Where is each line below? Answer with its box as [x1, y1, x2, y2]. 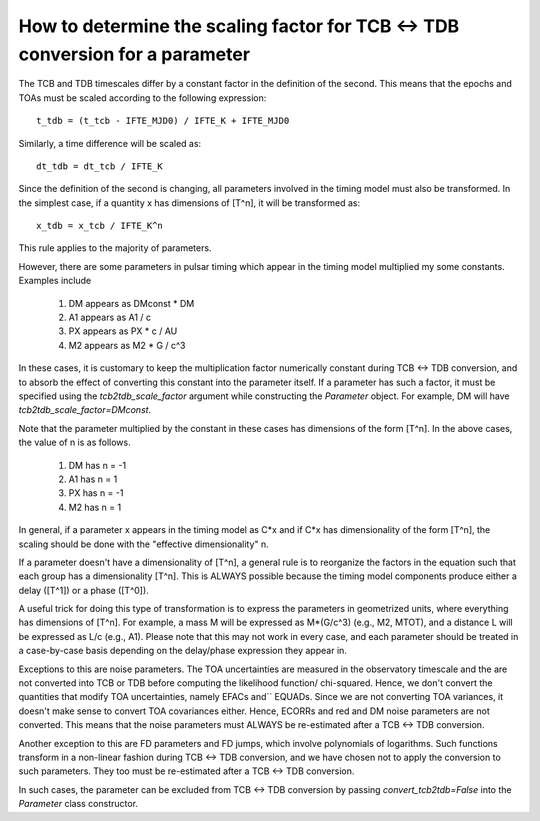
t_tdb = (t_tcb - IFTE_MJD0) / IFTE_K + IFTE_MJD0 [36, 115, 290, 127]
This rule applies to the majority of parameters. [18, 242, 212, 254]
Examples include [18, 275, 92, 287]
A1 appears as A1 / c [68, 311, 152, 324]
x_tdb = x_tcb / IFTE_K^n [36, 220, 164, 232]
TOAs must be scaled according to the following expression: [18, 91, 267, 104]
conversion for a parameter [18, 43, 250, 65]
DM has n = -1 [68, 459, 127, 471]
